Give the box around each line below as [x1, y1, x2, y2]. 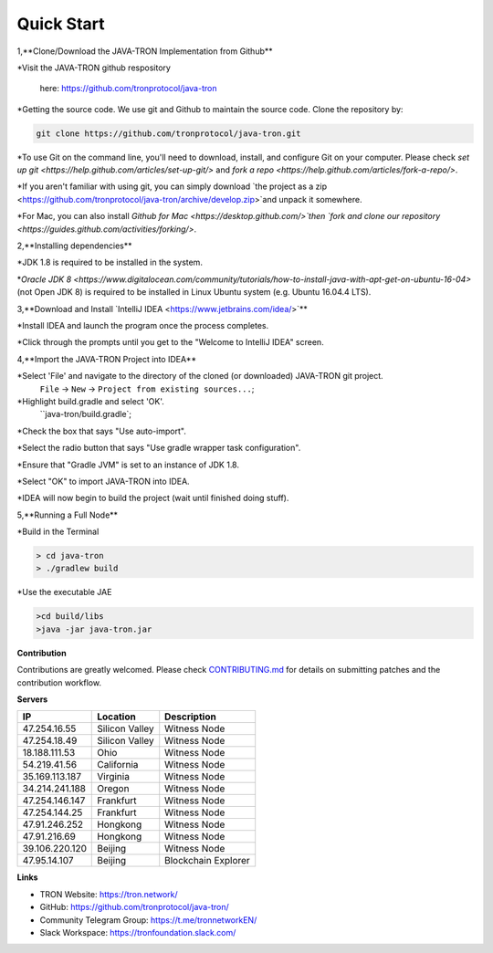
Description [164, 710, 216, 723]
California [97, 759, 139, 771]
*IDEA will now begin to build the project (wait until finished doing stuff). [16, 493, 289, 504]
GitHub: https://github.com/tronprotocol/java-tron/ [39, 902, 230, 913]
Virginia [97, 770, 130, 783]
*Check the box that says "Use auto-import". [16, 425, 186, 436]
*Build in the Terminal [16, 526, 100, 538]
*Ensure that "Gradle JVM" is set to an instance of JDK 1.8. [16, 459, 239, 470]
